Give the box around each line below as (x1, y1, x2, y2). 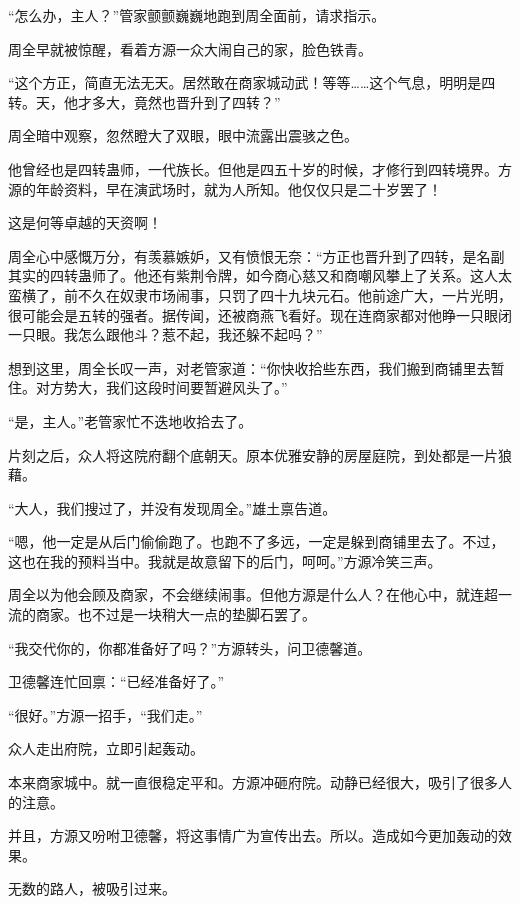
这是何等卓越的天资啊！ (8, 212, 162, 233)
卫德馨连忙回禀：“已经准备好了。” (8, 671, 225, 692)
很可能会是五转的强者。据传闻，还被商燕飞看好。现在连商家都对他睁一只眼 (8, 304, 498, 325)
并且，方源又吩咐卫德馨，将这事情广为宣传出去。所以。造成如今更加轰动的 (8, 825, 498, 846)
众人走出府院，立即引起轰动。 (8, 738, 204, 759)
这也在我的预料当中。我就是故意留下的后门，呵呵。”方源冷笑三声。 (8, 550, 442, 571)
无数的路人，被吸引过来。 (8, 878, 176, 899)
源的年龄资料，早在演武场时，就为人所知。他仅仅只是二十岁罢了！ (8, 178, 442, 199)
